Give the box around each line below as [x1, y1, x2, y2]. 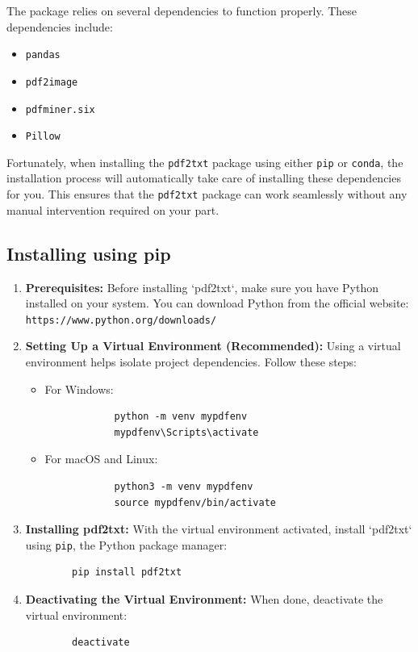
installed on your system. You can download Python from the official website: [25, 295, 409, 311]
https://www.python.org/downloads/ [25, 314, 217, 326]
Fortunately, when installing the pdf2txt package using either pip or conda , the [6, 153, 403, 170]
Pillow [25, 131, 61, 143]
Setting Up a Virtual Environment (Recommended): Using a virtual [25, 337, 401, 354]
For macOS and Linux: [44, 450, 158, 467]
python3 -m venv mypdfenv [114, 480, 253, 492]
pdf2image [25, 76, 78, 88]
